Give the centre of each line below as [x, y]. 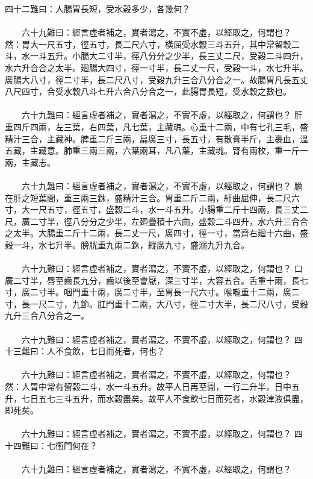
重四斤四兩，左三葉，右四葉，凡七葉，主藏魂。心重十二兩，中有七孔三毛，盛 [156, 126]
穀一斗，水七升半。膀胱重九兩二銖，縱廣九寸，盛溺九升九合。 [127, 244]
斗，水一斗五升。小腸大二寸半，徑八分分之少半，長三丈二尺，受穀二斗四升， [156, 56]
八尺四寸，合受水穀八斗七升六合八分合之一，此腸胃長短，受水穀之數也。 [148, 91]
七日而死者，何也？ [127, 351]
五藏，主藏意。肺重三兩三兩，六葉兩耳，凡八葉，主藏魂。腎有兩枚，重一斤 [152, 150]
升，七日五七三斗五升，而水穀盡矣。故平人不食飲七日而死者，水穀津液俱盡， [156, 398]
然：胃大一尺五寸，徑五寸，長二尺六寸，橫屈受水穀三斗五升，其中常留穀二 [152, 44]
